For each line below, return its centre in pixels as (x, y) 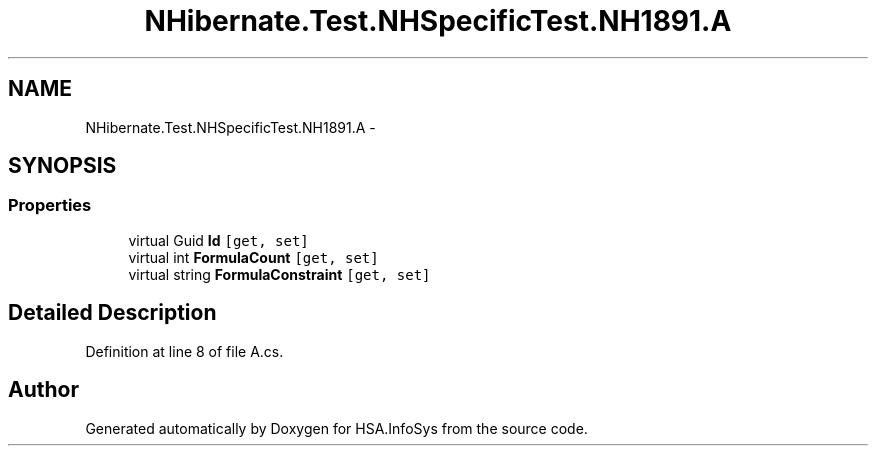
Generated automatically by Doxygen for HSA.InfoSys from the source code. (336, 428)
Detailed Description (112, 313)
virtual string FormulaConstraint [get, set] (279, 274)
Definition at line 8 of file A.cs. (184, 351)
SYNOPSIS (62, 166)
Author (43, 390)
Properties (50, 205)
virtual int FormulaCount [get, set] (253, 257)
